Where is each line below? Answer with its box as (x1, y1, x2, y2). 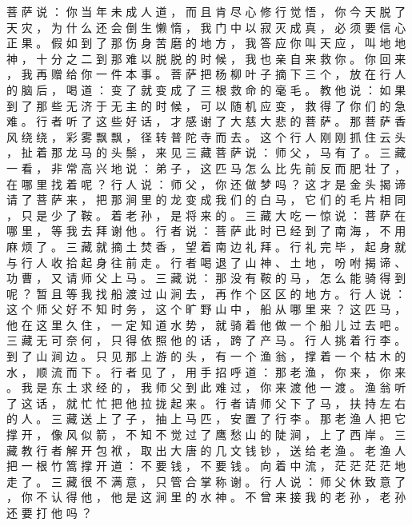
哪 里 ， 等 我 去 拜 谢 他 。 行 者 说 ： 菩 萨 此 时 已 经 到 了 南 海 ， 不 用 (6, 222, 406, 239)
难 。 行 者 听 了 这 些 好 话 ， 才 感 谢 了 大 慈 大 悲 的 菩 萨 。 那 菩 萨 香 (6, 113, 406, 130)
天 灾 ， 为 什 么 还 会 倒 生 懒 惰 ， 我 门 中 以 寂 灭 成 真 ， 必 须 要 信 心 (6, 18, 406, 35)
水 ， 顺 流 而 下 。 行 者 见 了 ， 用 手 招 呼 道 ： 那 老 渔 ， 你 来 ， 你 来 (6, 363, 406, 380)
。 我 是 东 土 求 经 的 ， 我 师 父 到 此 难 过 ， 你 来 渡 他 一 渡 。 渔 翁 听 (6, 379, 406, 396)
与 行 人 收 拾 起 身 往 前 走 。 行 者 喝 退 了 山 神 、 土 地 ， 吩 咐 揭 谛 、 (6, 253, 406, 270)
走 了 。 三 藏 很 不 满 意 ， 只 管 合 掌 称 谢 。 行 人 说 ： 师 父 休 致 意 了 (6, 472, 406, 489)
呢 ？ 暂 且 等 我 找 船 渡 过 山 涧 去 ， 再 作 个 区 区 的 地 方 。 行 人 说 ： (6, 285, 406, 301)
